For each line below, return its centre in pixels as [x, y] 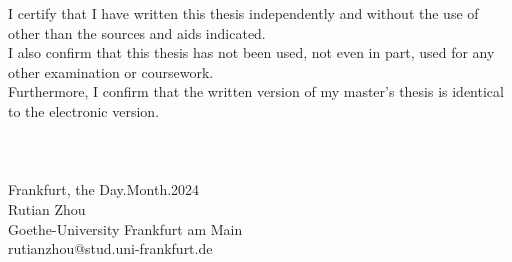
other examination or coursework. [111, 71]
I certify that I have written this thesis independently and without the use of [243, 13]
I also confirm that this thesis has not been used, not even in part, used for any [251, 52]
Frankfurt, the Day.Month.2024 [104, 189]
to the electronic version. [84, 110]
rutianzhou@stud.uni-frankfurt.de [110, 248]
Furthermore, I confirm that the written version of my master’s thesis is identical [256, 91]
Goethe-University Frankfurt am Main [125, 228]
